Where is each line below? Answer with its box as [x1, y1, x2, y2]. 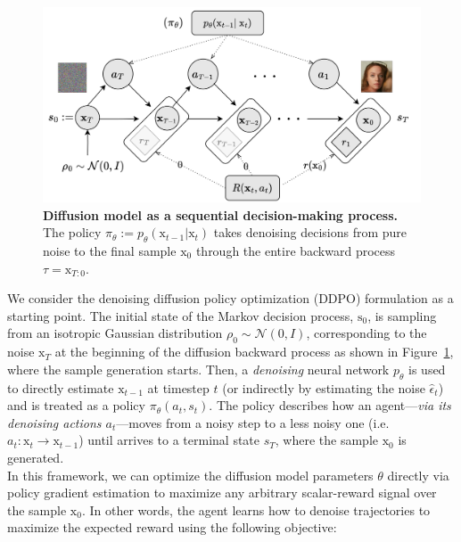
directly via [387, 465, 449, 484]
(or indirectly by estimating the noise [222, 378, 425, 397]
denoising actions [7, 413, 102, 431]
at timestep [147, 378, 210, 397]
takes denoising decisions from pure [213, 223, 407, 242]
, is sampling [367, 306, 437, 324]
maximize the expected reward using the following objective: [7, 518, 337, 537]
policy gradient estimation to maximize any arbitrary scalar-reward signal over [7, 483, 437, 502]
